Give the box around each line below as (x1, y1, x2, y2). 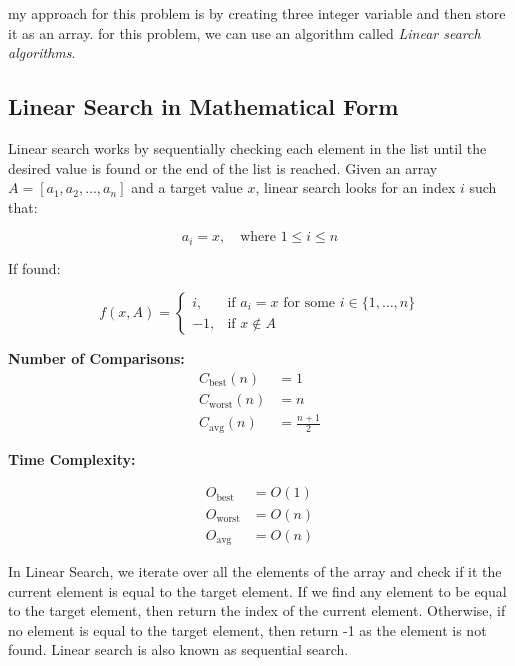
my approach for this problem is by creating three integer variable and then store (8, 3, 506, 23)
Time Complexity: (8, 448, 136, 469)
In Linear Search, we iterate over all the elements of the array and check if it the (8, 561, 502, 581)
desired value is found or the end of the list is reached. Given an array (8, 157, 438, 178)
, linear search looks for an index (255, 177, 456, 198)
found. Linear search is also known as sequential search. (8, 639, 349, 660)
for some (283, 295, 336, 310)
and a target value (131, 177, 243, 198)
